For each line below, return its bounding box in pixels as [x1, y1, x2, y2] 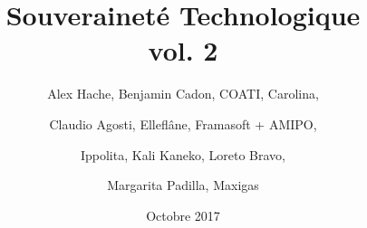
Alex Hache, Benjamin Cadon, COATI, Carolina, [47, 84, 319, 103]
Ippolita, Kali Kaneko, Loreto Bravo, [80, 145, 286, 164]
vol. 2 [148, 32, 218, 69]
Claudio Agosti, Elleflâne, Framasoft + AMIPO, [49, 114, 317, 133]
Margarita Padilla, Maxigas [107, 176, 259, 195]
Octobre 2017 [146, 205, 220, 224]
